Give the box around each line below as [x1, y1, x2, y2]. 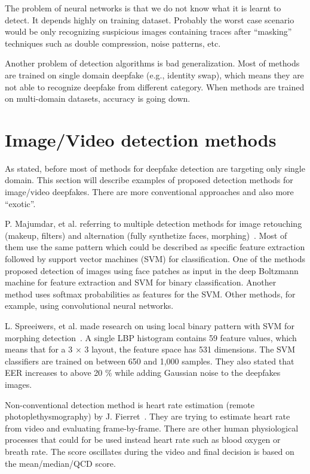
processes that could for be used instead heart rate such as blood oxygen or [5, 433, 281, 446]
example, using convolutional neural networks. [5, 299, 174, 312]
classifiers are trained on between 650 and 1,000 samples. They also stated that [5, 354, 294, 367]
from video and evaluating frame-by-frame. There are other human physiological [5, 421, 299, 434]
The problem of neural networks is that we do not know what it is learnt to [5, 2, 281, 14]
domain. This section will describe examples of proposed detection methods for [5, 174, 293, 186]
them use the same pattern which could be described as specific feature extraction [5, 241, 305, 253]
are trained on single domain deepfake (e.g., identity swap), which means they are [5, 68, 304, 81]
